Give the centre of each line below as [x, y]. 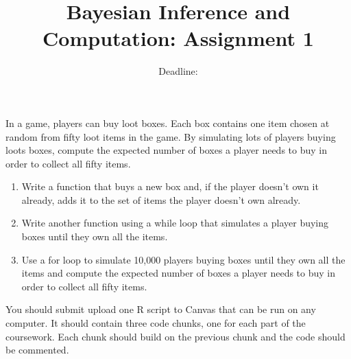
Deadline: [178, 71]
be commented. [37, 350]
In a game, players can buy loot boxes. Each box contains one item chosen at [168, 123]
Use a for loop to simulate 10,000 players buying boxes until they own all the [183, 259]
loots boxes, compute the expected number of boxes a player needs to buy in [166, 150]
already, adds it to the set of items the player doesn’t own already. [161, 199]
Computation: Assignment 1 [178, 38]
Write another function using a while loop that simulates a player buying [175, 223]
